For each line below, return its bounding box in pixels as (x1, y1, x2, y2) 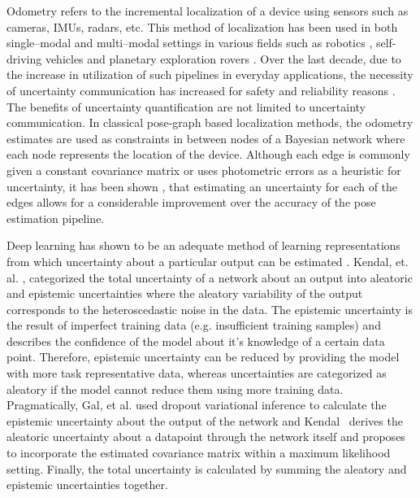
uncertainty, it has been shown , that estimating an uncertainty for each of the (6, 177, 398, 194)
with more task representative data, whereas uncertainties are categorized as (6, 365, 387, 382)
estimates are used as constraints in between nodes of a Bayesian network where (6, 129, 405, 146)
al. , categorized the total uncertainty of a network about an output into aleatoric (6, 269, 413, 286)
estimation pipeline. (6, 209, 105, 226)
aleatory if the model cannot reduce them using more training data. (6, 380, 344, 397)
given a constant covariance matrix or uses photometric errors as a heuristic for (6, 161, 401, 178)
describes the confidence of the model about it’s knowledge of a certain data (6, 332, 385, 349)
